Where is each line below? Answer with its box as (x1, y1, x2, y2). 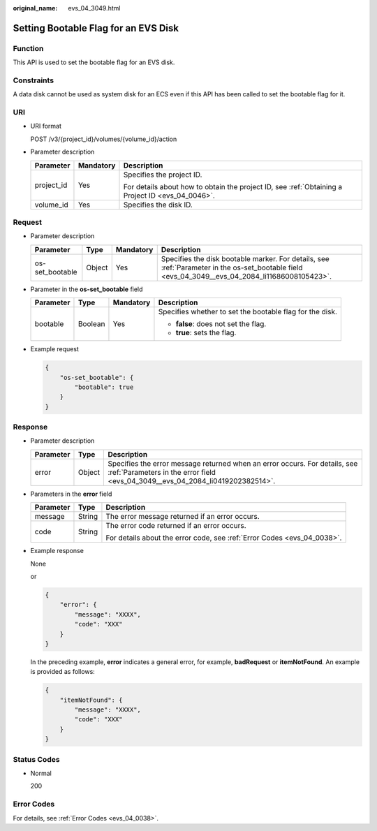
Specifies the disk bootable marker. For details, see (161, 253, 330, 263)
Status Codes (13, 754, 60, 764)
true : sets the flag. (175, 328, 237, 338)
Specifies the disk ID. (123, 200, 193, 209)
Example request (30, 345, 80, 353)
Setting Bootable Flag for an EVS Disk (13, 22, 179, 34)
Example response (30, 547, 84, 555)
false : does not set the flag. (175, 319, 267, 329)
